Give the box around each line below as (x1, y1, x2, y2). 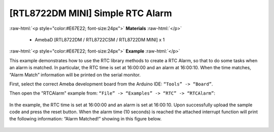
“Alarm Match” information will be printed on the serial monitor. (9, 71, 141, 78)
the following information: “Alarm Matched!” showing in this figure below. (9, 116, 162, 122)
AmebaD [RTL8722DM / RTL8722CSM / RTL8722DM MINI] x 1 (35, 36, 165, 42)
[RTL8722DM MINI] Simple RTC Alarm (9, 8, 172, 19)
